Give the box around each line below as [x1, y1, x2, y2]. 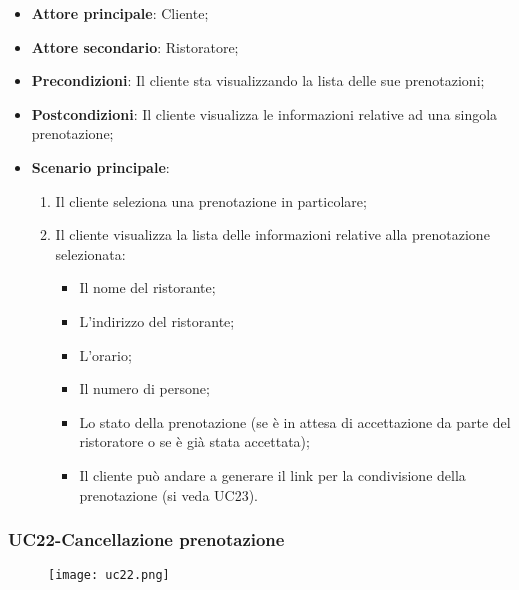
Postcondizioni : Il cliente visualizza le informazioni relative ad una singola [31, 103, 498, 124]
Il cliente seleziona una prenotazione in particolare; [55, 190, 367, 211]
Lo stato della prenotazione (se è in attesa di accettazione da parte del [79, 411, 511, 432]
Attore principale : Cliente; [31, 3, 209, 23]
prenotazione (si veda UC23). [79, 484, 259, 505]
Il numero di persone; [79, 378, 210, 399]
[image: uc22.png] [48, 568, 170, 583]
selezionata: [55, 243, 126, 264]
